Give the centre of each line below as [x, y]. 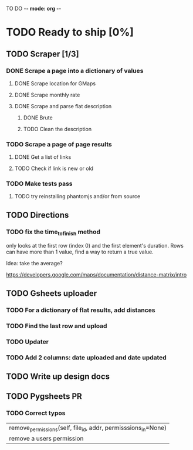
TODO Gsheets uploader [52, 293]
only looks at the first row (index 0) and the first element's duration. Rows [95, 246]
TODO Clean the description [57, 129]
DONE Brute [38, 118]
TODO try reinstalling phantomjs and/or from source [77, 196]
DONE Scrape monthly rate [47, 95]
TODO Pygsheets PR [44, 396]
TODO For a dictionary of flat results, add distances [81, 310]
